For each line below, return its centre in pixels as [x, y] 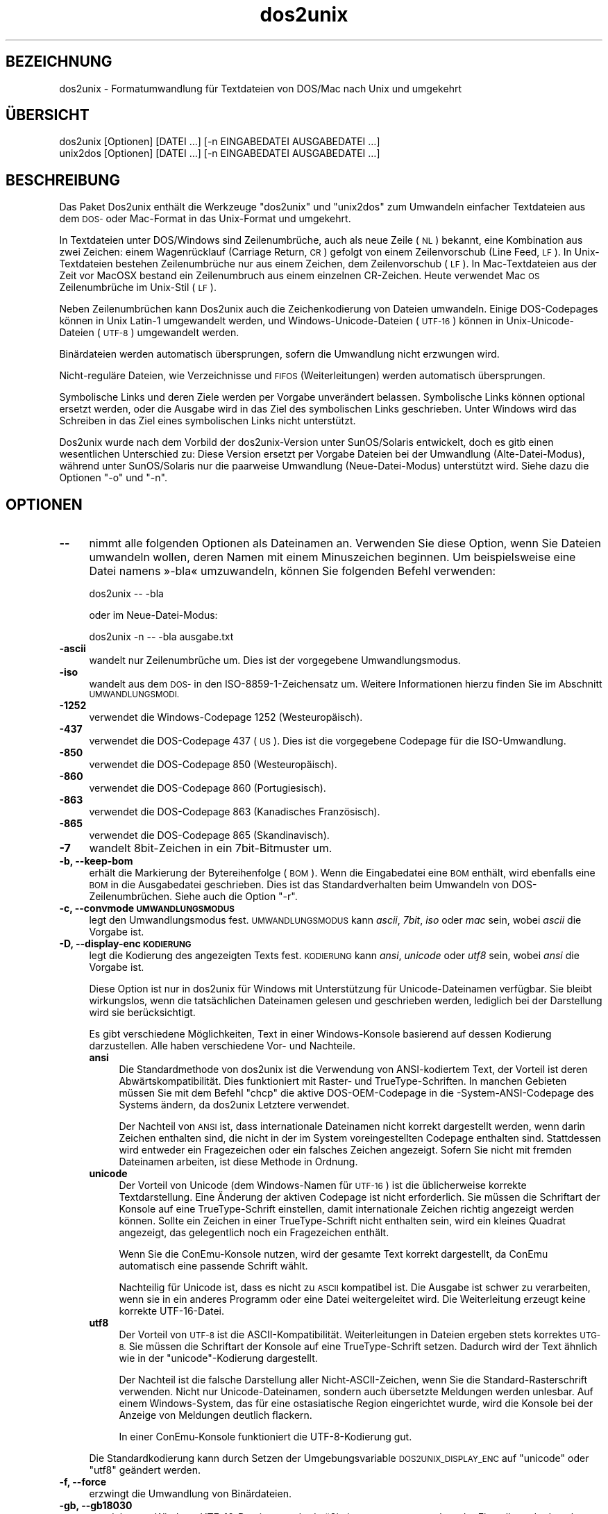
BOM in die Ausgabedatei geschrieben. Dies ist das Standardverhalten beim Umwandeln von [299, 885]
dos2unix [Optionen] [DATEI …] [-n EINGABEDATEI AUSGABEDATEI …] [220, 142]
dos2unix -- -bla [126, 594]
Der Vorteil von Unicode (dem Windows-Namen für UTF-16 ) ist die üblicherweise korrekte [323, 1186]
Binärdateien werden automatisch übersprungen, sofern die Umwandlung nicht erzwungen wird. [279, 354]
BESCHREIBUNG [63, 180]
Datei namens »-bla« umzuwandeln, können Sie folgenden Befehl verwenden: [293, 571]
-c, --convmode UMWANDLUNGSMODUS [147, 908]
